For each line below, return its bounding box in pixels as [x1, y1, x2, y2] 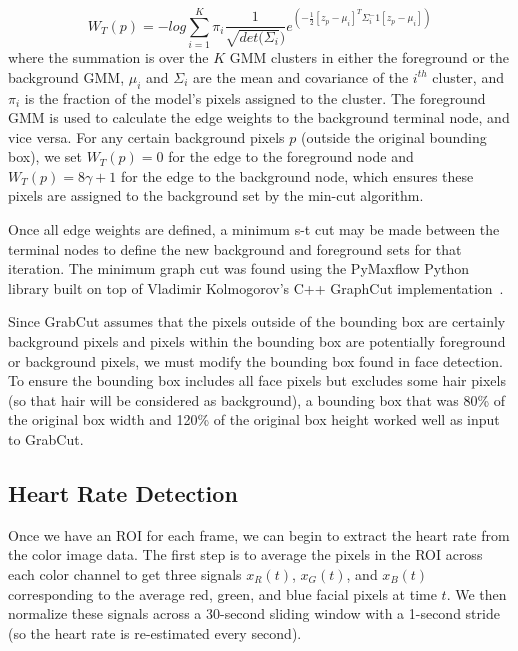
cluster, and [432, 66, 504, 87]
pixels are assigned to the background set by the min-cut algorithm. [8, 185, 424, 206]
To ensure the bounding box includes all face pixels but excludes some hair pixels [8, 370, 506, 391]
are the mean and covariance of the [193, 66, 409, 87]
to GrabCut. [8, 429, 84, 450]
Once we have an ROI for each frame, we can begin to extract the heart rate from [8, 524, 510, 545]
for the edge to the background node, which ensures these [120, 165, 474, 186]
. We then [446, 583, 507, 604]
